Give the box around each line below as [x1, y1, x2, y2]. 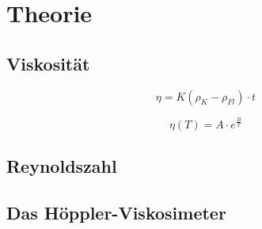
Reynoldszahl [6, 153, 117, 177]
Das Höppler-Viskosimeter [6, 200, 226, 224]
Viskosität [6, 51, 90, 75]
